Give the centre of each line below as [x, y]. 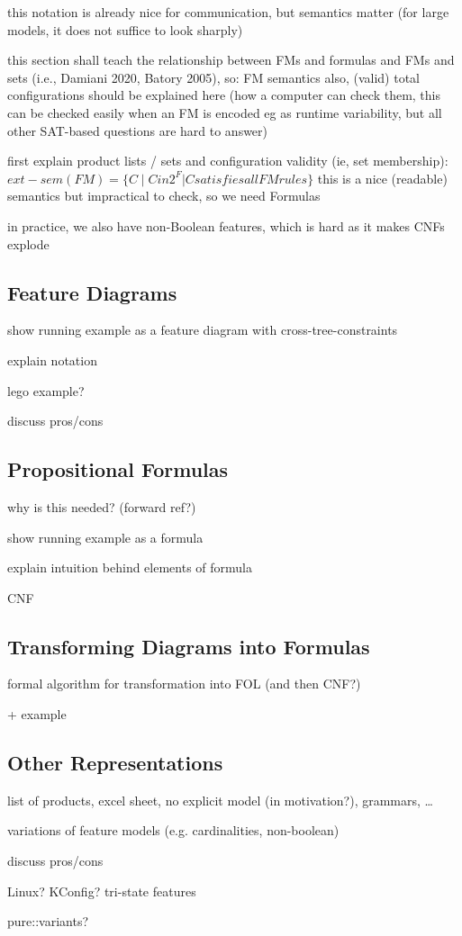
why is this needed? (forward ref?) [102, 506]
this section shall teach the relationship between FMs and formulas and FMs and [231, 60]
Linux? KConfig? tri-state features [102, 891]
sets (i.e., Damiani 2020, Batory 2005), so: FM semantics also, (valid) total [213, 77]
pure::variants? [48, 921]
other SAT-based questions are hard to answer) [138, 130]
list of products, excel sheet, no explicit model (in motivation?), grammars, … [220, 800]
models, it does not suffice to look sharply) [125, 29]
